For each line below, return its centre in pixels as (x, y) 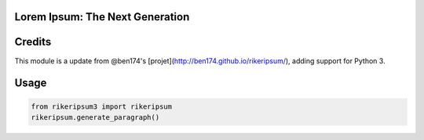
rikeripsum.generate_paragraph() (95, 117)
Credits (33, 42)
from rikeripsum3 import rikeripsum (102, 106)
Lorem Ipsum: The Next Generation (102, 17)
